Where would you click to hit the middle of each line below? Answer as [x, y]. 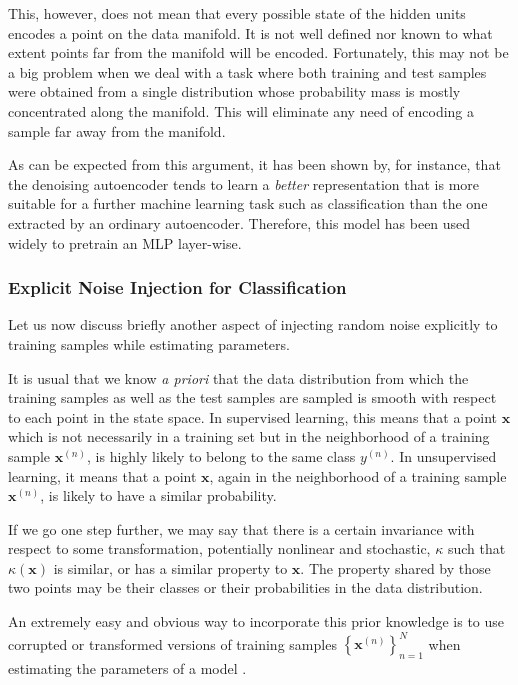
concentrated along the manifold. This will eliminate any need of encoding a [241, 110]
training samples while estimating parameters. [149, 343]
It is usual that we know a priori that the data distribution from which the [238, 377]
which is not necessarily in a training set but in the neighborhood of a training [249, 436]
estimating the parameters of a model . [127, 667]
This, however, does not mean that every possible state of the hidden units [237, 13]
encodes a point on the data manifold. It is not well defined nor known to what [250, 32]
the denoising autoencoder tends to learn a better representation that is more [244, 183]
